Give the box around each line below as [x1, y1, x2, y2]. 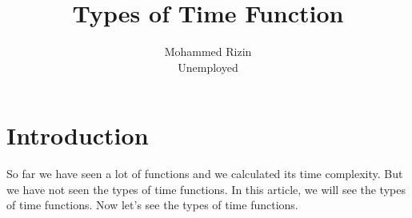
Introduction [6, 119, 149, 152]
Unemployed [178, 58, 238, 75]
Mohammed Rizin [164, 43, 252, 60]
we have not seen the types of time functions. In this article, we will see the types [6, 180, 406, 197]
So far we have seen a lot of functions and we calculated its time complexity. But [6, 165, 403, 182]
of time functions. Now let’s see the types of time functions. [6, 196, 298, 213]
